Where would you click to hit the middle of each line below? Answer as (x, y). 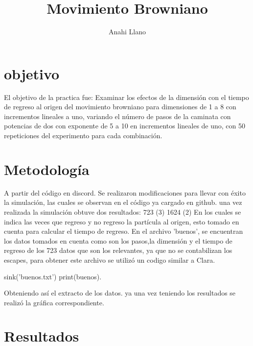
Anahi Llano (127, 32)
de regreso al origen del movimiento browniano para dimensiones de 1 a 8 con (120, 107)
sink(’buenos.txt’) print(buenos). (53, 276)
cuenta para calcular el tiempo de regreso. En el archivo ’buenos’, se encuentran (124, 231)
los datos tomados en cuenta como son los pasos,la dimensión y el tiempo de (118, 240)
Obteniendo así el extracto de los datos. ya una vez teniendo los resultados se (120, 293)
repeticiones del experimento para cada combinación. (83, 136)
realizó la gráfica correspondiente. (54, 302)
